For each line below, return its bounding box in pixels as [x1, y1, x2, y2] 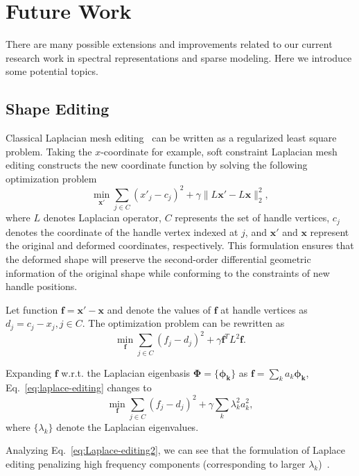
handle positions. [6, 279, 78, 294]
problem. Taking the [6, 144, 92, 158]
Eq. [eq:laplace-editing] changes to [6, 380, 152, 395]
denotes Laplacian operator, [43, 210, 162, 225]
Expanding [6, 365, 51, 380]
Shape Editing [6, 98, 110, 119]
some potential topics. [6, 64, 98, 78]
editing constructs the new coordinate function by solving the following [6, 158, 308, 172]
